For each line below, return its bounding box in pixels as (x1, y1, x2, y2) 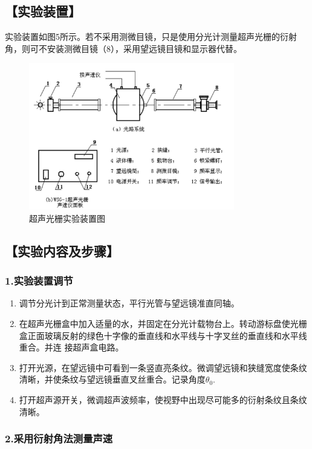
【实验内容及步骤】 (5, 241, 119, 260)
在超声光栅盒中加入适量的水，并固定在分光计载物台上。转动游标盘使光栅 (19, 317, 307, 329)
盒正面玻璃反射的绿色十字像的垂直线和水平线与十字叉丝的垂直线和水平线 (19, 329, 307, 341)
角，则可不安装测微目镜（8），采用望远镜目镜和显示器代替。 (5, 42, 242, 54)
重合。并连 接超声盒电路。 (19, 341, 124, 354)
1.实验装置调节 (5, 273, 73, 288)
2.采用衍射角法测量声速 (5, 431, 113, 446)
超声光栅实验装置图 (29, 212, 105, 224)
